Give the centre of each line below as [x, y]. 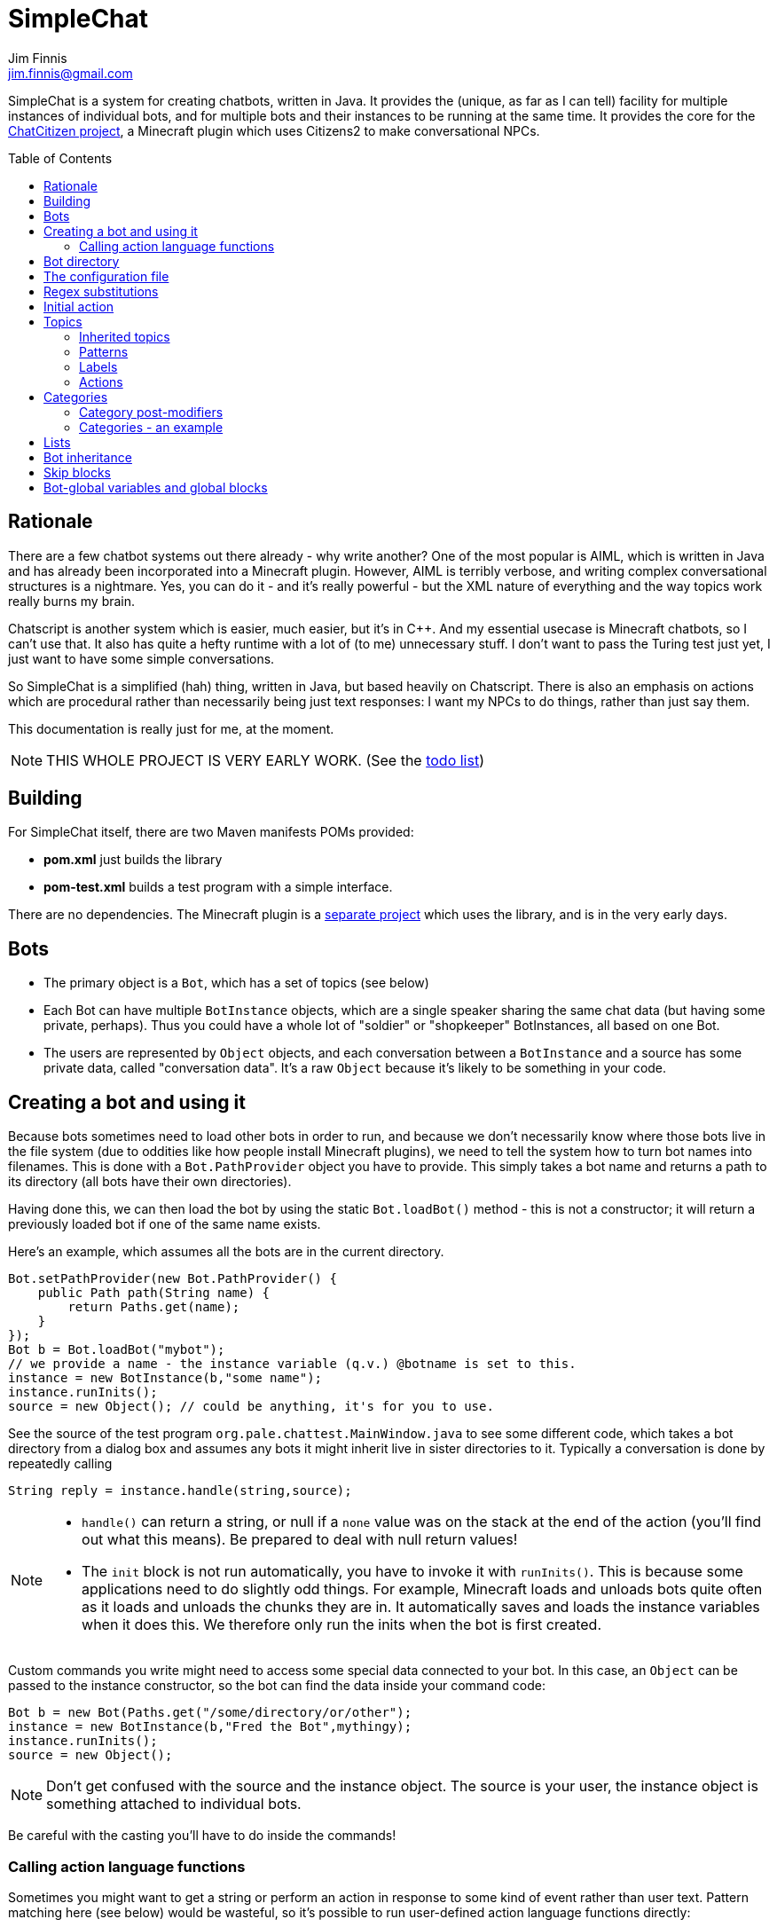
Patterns [104, 351]
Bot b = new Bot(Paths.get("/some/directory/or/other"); [210, 1713]
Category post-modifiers [151, 412]
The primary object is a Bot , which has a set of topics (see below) [236, 983]
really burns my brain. [72, 601]
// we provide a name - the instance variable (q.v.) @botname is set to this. [292, 1364]
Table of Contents [60, 158]
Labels [98, 366]
